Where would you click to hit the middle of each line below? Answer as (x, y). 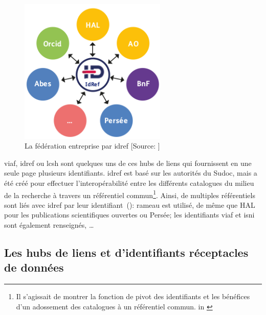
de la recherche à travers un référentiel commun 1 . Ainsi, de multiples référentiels (130, 194)
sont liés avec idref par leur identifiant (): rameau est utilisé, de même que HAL (130, 204)
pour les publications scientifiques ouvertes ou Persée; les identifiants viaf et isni (129, 215)
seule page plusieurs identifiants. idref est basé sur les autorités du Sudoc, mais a (131, 173)
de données (34, 267)
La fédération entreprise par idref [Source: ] (92, 146)
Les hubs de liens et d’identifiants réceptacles (126, 252)
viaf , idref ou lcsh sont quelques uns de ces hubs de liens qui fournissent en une (128, 163)
